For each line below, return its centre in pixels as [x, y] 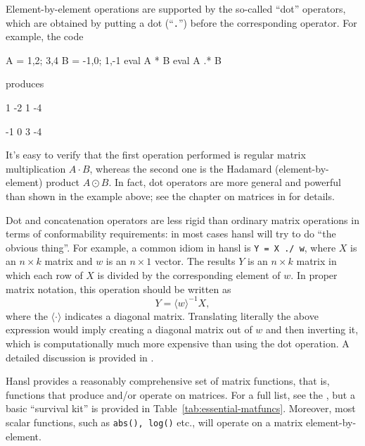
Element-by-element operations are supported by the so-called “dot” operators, [176, 8]
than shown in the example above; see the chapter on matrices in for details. [170, 196]
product [63, 182]
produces [25, 83]
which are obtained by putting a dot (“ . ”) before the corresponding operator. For [181, 22]
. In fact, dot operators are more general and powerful [225, 182]
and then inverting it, [312, 329]
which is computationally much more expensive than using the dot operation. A [178, 343]
